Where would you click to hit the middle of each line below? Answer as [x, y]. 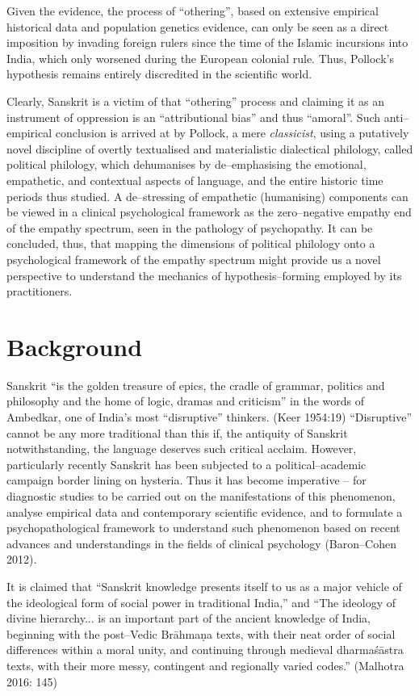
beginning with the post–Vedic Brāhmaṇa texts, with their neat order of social [201, 633]
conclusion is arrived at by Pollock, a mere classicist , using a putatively [232, 133]
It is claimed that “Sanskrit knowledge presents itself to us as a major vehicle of [204, 586]
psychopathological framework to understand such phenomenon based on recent [203, 528]
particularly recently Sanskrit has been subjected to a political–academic [186, 464]
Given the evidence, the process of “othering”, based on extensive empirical [193, 10]
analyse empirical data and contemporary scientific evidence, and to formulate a [205, 512]
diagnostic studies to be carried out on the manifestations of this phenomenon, [201, 495]
